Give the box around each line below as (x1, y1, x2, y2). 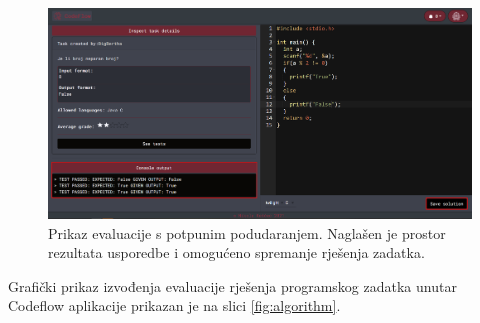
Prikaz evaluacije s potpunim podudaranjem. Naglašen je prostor (48, 222, 446, 243)
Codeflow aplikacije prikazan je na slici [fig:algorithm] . (8, 295, 341, 316)
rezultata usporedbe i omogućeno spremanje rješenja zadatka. (48, 242, 425, 263)
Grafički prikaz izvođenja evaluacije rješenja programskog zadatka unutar (8, 275, 457, 296)
